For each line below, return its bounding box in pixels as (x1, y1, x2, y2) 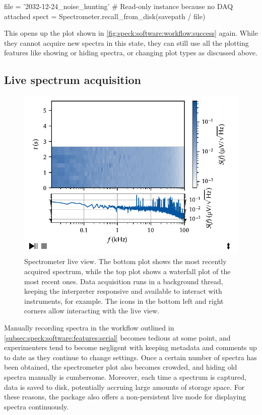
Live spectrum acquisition (4, 72, 141, 88)
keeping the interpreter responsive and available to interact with (24, 286, 222, 296)
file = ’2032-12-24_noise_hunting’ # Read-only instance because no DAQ (4, 1, 233, 11)
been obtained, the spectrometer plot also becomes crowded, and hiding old (4, 362, 237, 372)
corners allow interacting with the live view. (24, 305, 160, 316)
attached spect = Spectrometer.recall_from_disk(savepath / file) (4, 11, 206, 21)
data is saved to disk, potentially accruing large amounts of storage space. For (4, 381, 245, 392)
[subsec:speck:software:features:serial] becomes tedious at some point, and (4, 332, 231, 343)
